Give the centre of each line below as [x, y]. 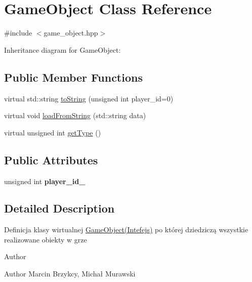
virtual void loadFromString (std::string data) [75, 115]
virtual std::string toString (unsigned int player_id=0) [89, 98]
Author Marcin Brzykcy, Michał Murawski [70, 274]
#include [18, 33]
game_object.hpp [71, 33]
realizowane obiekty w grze [46, 239]
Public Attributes [51, 160]
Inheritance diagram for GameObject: [62, 49]
